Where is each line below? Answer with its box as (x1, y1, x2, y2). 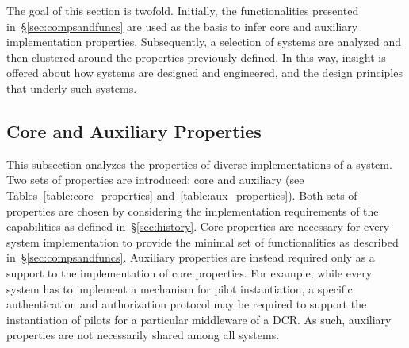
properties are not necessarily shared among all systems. (6, 327, 280, 343)
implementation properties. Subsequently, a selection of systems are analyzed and (6, 33, 401, 50)
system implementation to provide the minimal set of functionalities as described (6, 233, 399, 250)
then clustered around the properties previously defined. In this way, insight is (6, 48, 386, 65)
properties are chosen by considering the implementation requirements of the (6, 202, 379, 219)
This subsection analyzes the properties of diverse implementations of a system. (6, 155, 392, 172)
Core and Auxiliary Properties (6, 118, 262, 143)
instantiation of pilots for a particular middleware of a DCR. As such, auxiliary (6, 311, 392, 327)
